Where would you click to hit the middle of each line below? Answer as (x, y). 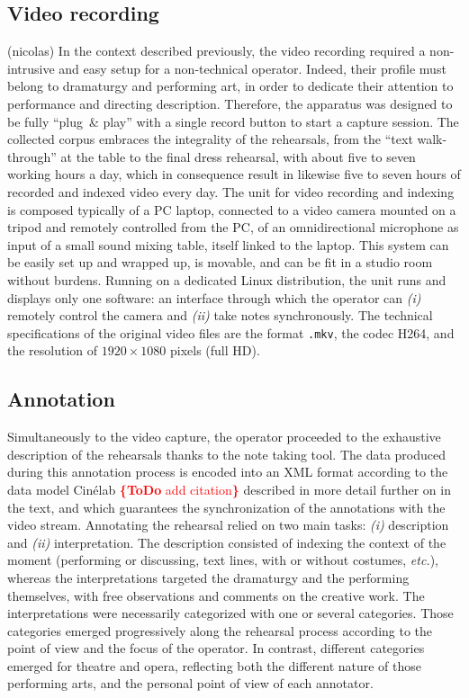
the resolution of (53, 350)
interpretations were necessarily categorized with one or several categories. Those (230, 613)
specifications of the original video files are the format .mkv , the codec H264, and (231, 332)
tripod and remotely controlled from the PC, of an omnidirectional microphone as (233, 227)
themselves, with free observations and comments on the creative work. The (216, 595)
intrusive (31, 68)
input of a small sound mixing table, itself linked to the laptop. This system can (228, 244)
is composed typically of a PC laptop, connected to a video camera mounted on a (232, 209)
